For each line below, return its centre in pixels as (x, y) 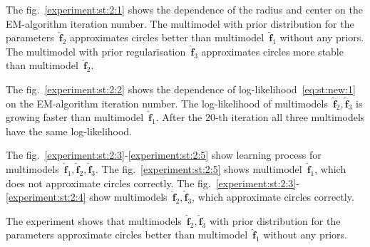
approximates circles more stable (272, 51)
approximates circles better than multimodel (167, 37)
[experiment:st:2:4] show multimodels (87, 197)
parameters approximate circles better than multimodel (127, 235)
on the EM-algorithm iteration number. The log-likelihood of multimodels (167, 103)
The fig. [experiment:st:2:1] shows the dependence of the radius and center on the (184, 9)
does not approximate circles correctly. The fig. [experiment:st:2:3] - (153, 183)
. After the (179, 117)
